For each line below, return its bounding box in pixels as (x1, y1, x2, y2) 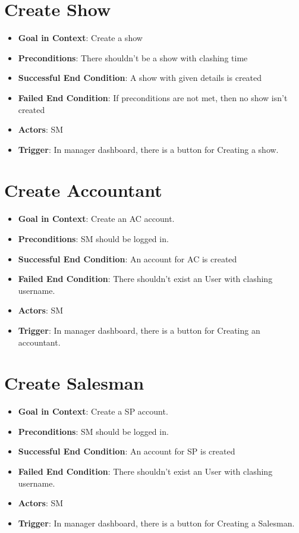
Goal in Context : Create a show (18, 32, 143, 44)
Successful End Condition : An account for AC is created (18, 252, 237, 265)
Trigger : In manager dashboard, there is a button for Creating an (18, 324, 260, 336)
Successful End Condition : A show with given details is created (18, 71, 262, 84)
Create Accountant (4, 178, 162, 202)
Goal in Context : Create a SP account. (18, 405, 168, 418)
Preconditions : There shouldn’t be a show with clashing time (18, 51, 248, 64)
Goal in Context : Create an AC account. (18, 212, 175, 225)
